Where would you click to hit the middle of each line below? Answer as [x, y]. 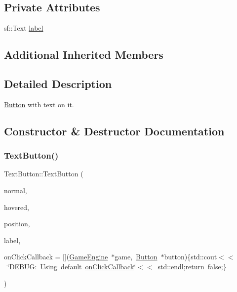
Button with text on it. [39, 104]
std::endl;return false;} [192, 266]
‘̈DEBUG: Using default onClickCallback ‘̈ [72, 266]
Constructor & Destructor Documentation [114, 131]
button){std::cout [191, 257]
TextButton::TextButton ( [44, 174]
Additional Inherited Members [84, 55]
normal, [16, 190]
